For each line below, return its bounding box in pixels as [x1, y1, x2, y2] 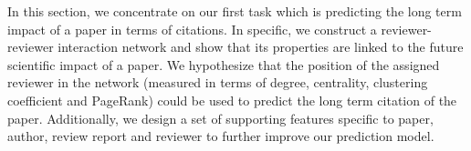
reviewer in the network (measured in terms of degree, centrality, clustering [7, 73, 428, 92]
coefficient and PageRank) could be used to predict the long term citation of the [7, 90, 457, 109]
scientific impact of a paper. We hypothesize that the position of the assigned [7, 55, 440, 74]
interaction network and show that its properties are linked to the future [58, 37, 464, 56]
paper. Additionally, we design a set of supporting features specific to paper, [7, 108, 434, 127]
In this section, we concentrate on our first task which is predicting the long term [7, 2, 462, 20]
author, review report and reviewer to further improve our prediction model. [7, 126, 434, 146]
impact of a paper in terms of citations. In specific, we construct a [7, 19, 377, 38]
